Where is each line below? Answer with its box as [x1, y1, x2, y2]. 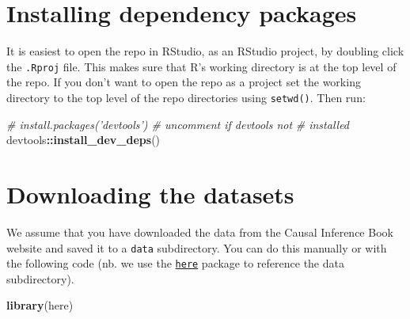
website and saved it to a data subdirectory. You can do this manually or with [6, 239, 387, 256]
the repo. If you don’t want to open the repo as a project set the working [6, 74, 361, 90]
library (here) [6, 297, 74, 313]
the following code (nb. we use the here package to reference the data [6, 255, 344, 272]
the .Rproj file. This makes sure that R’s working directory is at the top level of [6, 58, 397, 74]
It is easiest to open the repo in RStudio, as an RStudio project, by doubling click [6, 43, 404, 59]
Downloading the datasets [6, 178, 294, 210]
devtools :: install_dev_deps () [6, 131, 161, 148]
